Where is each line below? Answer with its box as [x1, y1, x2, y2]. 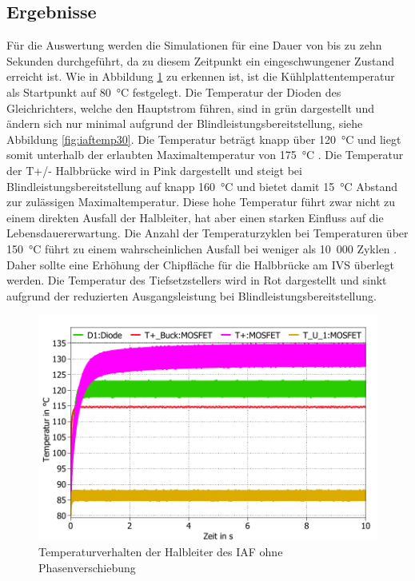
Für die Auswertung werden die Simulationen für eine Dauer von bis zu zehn [6, 37, 382, 54]
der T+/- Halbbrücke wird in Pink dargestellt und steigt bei [6, 161, 302, 178]
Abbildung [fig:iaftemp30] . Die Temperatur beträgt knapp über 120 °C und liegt [6, 130, 401, 147]
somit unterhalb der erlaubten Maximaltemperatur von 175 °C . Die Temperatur [6, 146, 404, 163]
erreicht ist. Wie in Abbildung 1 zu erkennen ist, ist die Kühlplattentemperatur [6, 68, 395, 85]
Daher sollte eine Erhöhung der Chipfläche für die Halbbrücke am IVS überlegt [6, 256, 394, 273]
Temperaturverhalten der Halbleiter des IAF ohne [38, 543, 283, 560]
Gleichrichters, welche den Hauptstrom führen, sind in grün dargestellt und [6, 99, 374, 116]
